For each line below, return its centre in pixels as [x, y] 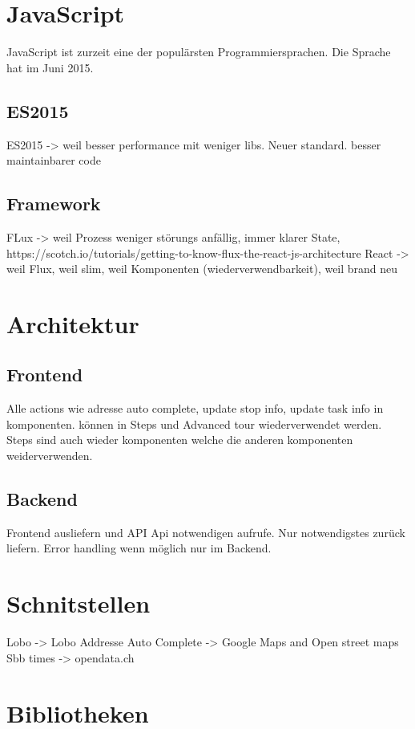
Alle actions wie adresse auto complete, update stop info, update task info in [195, 408]
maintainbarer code [54, 160]
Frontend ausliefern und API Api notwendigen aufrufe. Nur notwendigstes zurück [206, 532]
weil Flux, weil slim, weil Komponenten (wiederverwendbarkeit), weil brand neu [202, 269]
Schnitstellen [79, 603]
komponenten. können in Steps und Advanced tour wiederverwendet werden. [194, 424]
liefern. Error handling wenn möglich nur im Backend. [139, 548]
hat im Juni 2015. [50, 67]
